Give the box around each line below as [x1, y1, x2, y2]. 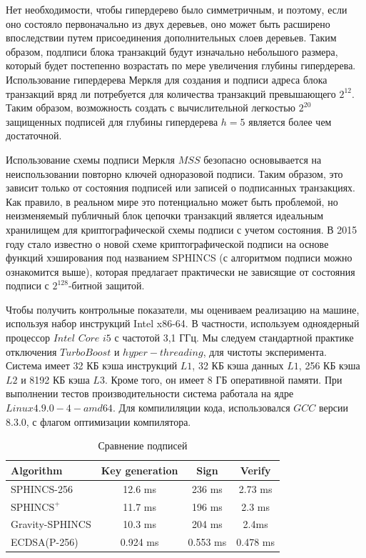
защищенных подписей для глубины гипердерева [6, 114, 218, 129]
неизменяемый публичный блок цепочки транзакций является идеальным [6, 208, 324, 223]
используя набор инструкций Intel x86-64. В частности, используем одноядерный [6, 316, 360, 331]
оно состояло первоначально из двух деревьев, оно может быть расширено [6, 16, 330, 31]
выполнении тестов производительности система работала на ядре [6, 386, 294, 401]
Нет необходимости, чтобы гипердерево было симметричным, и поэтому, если [6, 2, 347, 16]
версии [318, 400, 348, 415]
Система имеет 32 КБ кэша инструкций [6, 358, 178, 373]
